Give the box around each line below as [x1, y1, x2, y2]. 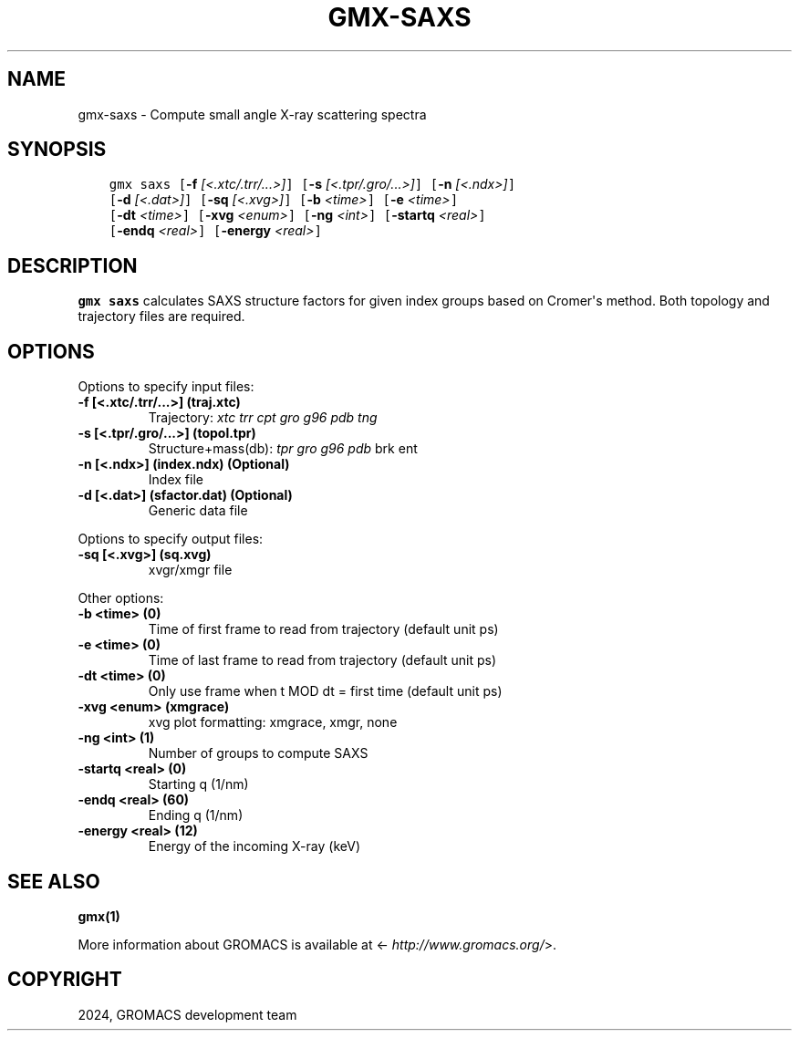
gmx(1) [78, 908, 120, 924]
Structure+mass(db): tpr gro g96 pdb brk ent [148, 441, 418, 457]
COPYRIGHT [7, 968, 122, 991]
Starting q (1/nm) [148, 776, 249, 793]
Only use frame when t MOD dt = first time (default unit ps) [148, 683, 503, 700]
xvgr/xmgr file [148, 562, 233, 578]
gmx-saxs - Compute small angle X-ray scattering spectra [78, 106, 427, 122]
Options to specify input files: [78, 379, 254, 395]
